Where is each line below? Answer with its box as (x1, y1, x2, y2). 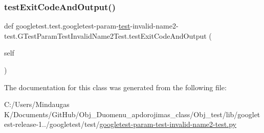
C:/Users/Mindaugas (4, 99, 70, 110)
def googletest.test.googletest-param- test (4, 20, 130, 31)
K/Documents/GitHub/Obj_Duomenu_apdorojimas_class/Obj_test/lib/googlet (4, 109, 260, 119)
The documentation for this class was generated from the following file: (4, 82, 227, 92)
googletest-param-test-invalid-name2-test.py (99, 119, 236, 129)
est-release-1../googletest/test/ (4, 119, 100, 129)
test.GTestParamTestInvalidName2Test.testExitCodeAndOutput (4, 30, 207, 41)
